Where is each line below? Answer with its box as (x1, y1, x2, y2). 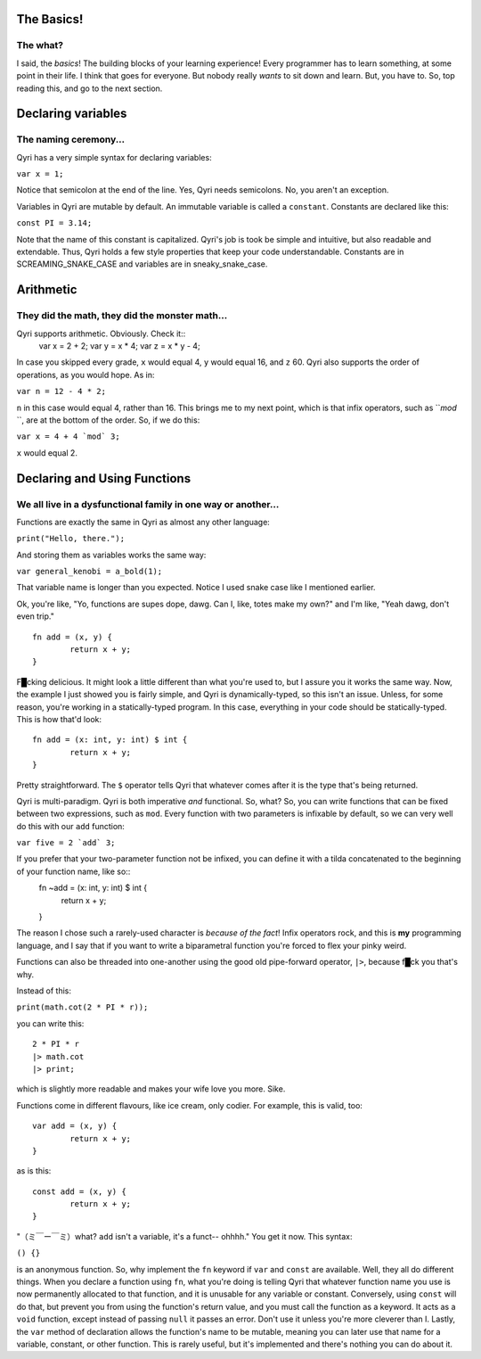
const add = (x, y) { (32, 1186, 126, 1197)
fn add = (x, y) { (32, 631, 113, 642)
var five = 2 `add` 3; (16, 838, 116, 848)
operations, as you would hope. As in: (16, 369, 155, 380)
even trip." (16, 611, 55, 622)
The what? (16, 39, 64, 52)
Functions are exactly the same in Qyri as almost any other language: (16, 516, 271, 527)
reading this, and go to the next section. (16, 83, 163, 94)
